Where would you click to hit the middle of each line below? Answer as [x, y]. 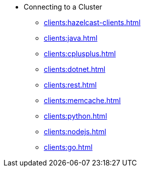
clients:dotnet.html [75, 69]
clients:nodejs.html [75, 132]
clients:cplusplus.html [80, 54]
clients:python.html [76, 116]
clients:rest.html [70, 85]
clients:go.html [68, 147]
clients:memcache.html [82, 100]
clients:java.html [71, 38]
